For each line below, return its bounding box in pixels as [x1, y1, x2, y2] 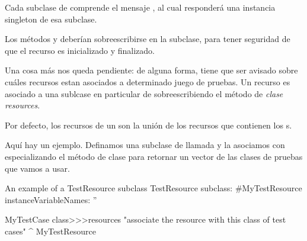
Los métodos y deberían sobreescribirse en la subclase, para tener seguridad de [5, 33, 290, 45]
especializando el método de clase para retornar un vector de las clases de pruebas [5, 150, 303, 162]
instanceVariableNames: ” [5, 193, 97, 205]
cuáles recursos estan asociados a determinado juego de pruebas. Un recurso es [5, 75, 290, 88]
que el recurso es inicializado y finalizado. [5, 44, 155, 56]
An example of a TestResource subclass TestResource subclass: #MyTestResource [5, 182, 302, 194]
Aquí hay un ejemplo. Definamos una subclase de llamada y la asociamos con [5, 139, 285, 151]
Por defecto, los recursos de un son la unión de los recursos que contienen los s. [5, 118, 292, 131]
